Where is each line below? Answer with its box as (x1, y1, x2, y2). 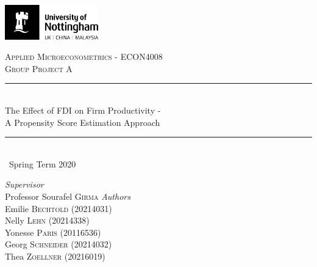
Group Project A (5, 62, 73, 75)
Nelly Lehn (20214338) (5, 214, 90, 227)
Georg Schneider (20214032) (5, 238, 112, 251)
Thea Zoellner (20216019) (5, 250, 105, 262)
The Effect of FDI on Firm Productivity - (5, 104, 161, 117)
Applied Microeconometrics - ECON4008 (5, 50, 163, 63)
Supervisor (5, 178, 44, 191)
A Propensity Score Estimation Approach (5, 115, 160, 128)
